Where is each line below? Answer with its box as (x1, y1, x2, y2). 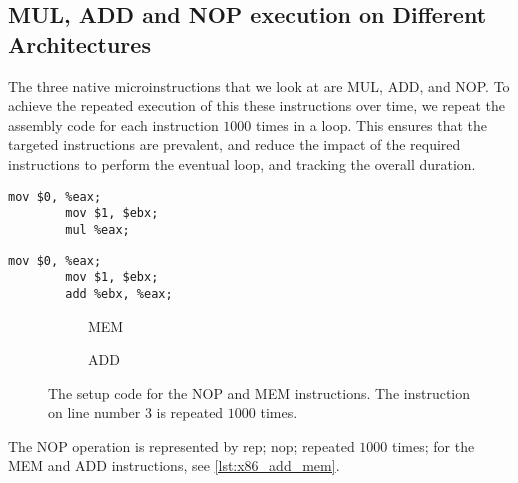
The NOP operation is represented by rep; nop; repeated (8, 435, 355, 456)
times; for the (392, 435, 475, 456)
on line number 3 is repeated (48, 402, 224, 423)
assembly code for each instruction (8, 114, 219, 135)
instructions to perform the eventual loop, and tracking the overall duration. (8, 153, 476, 174)
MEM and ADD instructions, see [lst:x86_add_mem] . (8, 455, 340, 476)
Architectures (8, 28, 151, 59)
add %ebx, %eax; (65, 286, 173, 301)
